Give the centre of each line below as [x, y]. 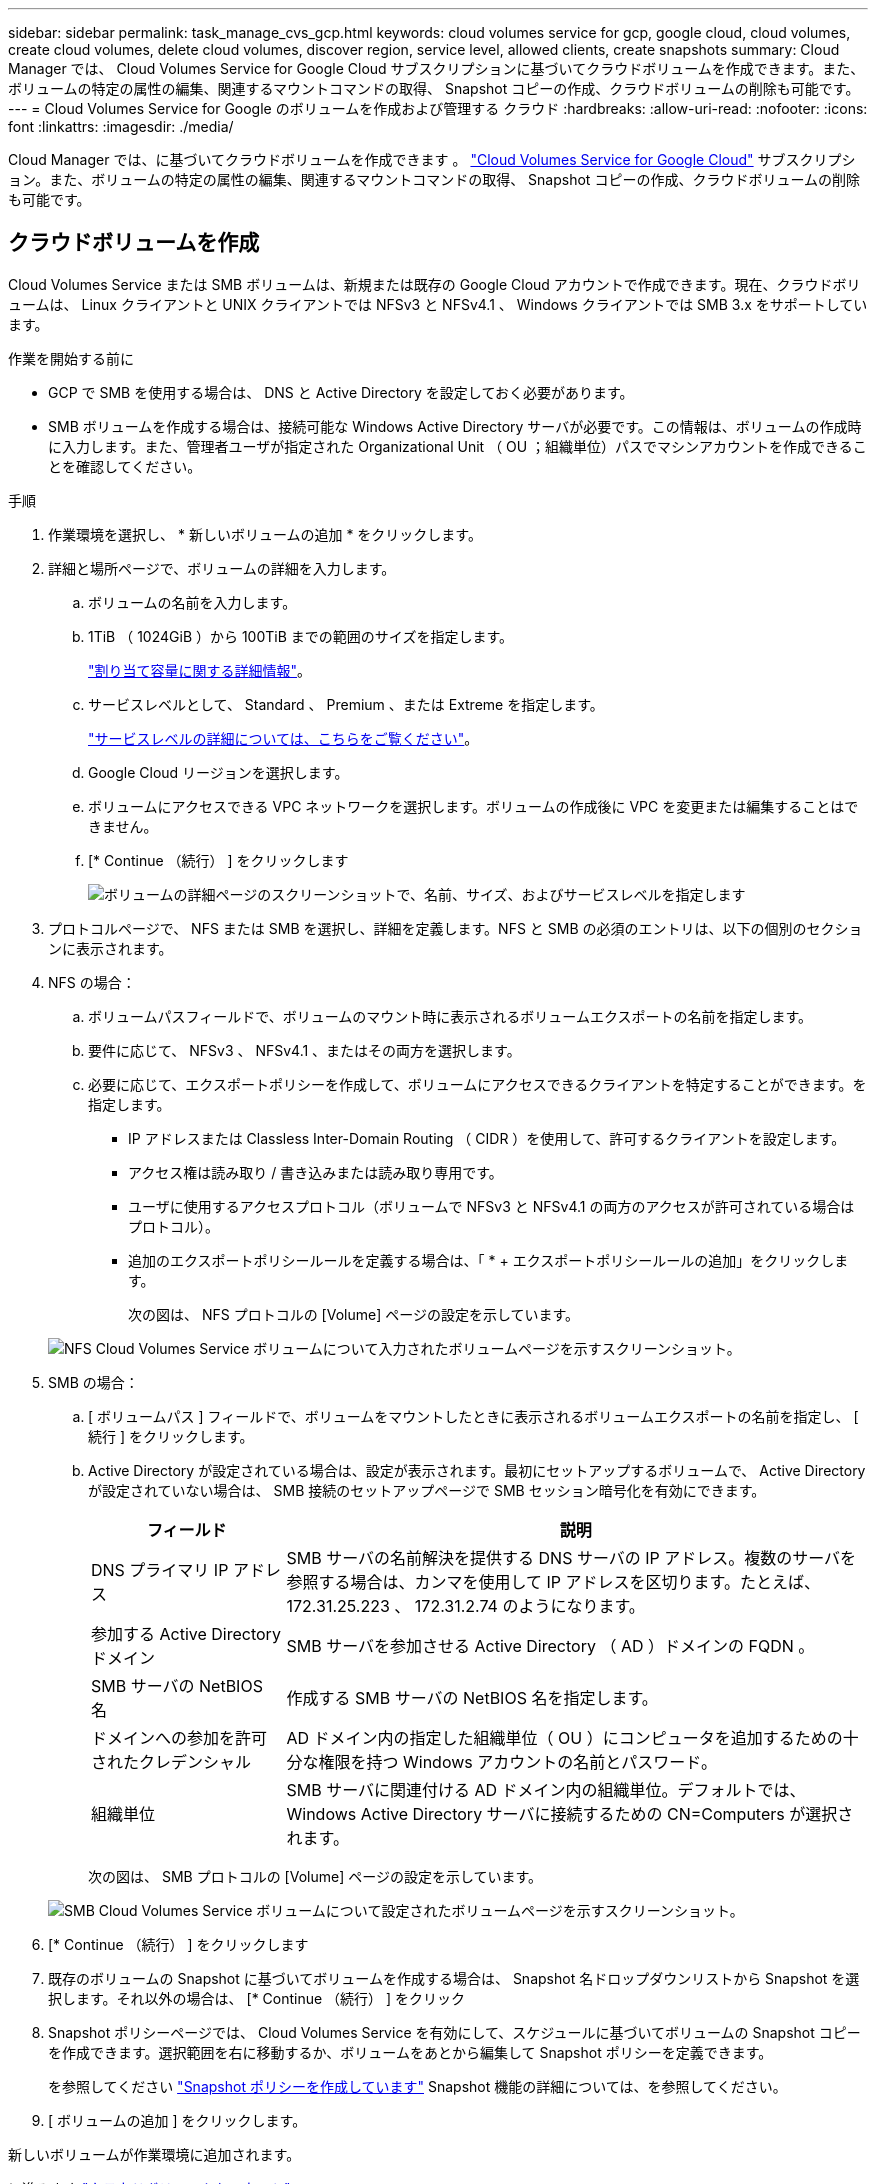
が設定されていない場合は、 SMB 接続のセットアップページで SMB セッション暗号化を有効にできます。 [427, 1490]
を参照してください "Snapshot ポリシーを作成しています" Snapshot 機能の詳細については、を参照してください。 [417, 2086]
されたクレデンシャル [171, 1761]
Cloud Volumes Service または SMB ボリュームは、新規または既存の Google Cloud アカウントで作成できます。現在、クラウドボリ [434, 284]
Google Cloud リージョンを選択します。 [218, 772]
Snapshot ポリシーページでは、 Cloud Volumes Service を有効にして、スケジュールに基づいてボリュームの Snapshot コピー [454, 2032]
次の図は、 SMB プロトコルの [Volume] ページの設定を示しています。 [315, 1876]
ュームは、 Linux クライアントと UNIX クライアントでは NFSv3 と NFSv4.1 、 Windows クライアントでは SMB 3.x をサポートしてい [438, 304]
